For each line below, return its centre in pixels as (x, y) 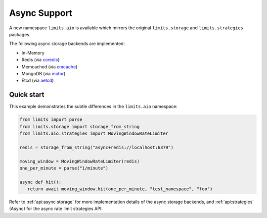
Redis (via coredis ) (41, 60)
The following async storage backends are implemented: (67, 44)
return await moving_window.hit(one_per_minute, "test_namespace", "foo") (120, 189)
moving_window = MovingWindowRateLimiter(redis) (80, 161)
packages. (20, 34)
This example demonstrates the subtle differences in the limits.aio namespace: (93, 107)
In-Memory (33, 53)
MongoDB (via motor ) (44, 73)
